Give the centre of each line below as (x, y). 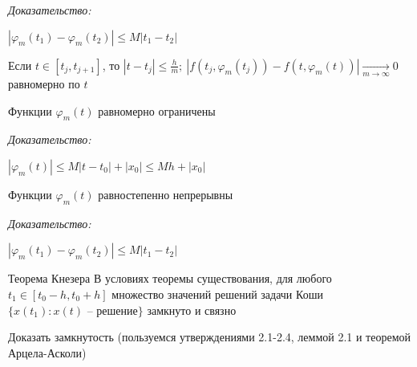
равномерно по (44, 83)
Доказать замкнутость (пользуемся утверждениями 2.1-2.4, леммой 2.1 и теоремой (210, 337)
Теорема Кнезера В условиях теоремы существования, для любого (170, 278)
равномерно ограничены (157, 110)
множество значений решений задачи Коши (217, 294)
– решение (112, 311)
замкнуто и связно (192, 310)
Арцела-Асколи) (47, 352)
